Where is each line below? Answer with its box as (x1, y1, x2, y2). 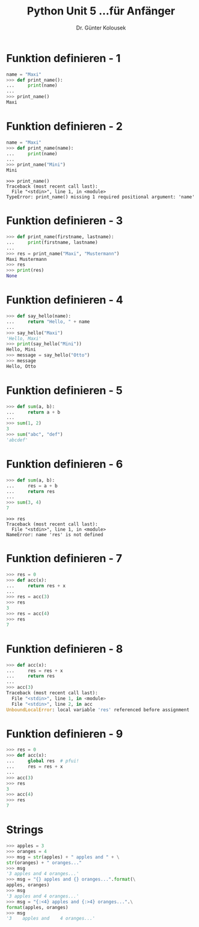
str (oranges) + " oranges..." (6, 860, 82, 866)
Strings (6, 823, 44, 837)
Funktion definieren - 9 (6, 727, 123, 741)
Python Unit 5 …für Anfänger (26, 4, 176, 18)
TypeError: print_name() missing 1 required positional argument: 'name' (6, 194, 195, 200)
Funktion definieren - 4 (6, 293, 123, 307)
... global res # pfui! (6, 758, 79, 764)
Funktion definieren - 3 (6, 214, 123, 228)
